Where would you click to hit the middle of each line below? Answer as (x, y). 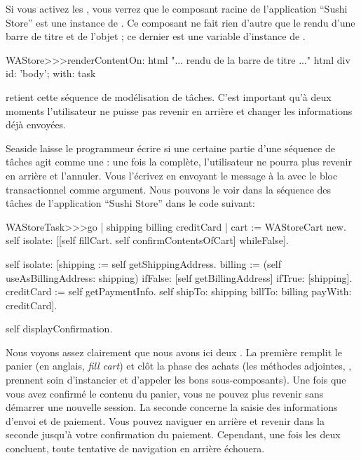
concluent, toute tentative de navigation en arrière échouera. (135, 448)
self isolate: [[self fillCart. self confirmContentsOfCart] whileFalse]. (147, 240)
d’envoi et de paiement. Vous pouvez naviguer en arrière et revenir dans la (165, 420)
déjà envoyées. (36, 124)
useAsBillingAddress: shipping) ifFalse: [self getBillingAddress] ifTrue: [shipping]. (179, 277)
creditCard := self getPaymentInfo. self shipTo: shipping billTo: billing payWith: (179, 291)
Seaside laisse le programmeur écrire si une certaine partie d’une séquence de (170, 148)
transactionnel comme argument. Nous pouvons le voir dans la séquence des (169, 189)
